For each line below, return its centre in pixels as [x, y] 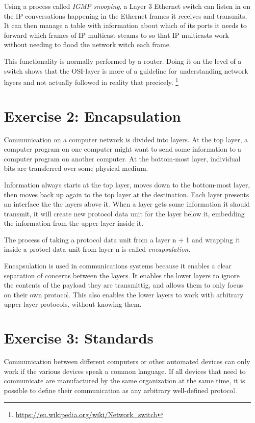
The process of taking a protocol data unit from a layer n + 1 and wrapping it [122, 239]
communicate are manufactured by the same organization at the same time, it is [125, 381]
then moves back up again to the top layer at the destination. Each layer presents [127, 194]
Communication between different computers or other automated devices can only [127, 361]
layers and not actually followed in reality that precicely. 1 [91, 81]
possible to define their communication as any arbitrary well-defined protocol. [121, 390]
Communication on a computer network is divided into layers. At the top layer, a [126, 139]
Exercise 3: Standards [79, 338]
